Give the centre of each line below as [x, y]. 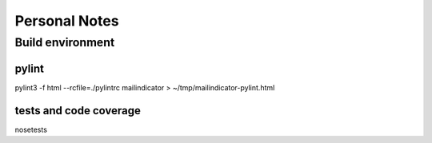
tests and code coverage [78, 111]
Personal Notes [67, 21]
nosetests [31, 129]
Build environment [65, 42]
